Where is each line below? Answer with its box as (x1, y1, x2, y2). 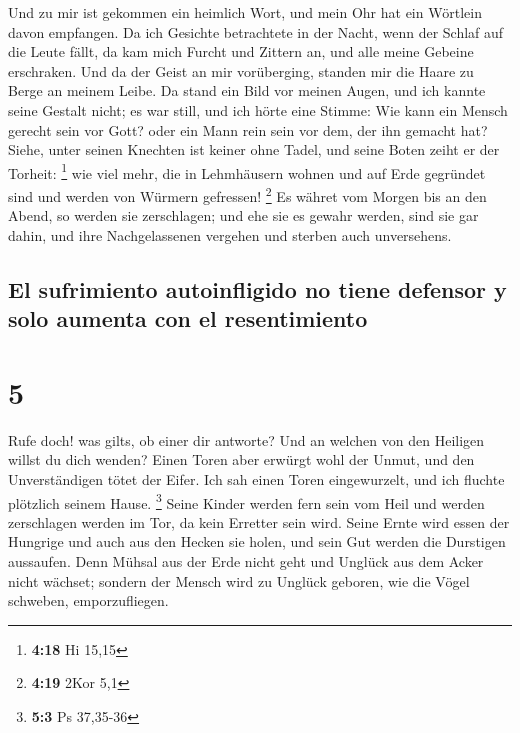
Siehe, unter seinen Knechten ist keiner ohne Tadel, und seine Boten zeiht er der (8, 139, 500, 160)
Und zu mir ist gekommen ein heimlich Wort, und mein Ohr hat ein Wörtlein (8, 2, 482, 22)
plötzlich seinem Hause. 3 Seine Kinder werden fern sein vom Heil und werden (8, 489, 485, 513)
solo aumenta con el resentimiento (8, 303, 368, 334)
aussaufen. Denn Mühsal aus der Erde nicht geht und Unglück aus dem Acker (8, 550, 484, 571)
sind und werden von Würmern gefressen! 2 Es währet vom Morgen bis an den (8, 183, 487, 206)
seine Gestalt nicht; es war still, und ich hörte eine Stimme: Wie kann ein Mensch (8, 99, 508, 120)
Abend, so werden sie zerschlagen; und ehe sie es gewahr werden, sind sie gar (8, 205, 479, 226)
